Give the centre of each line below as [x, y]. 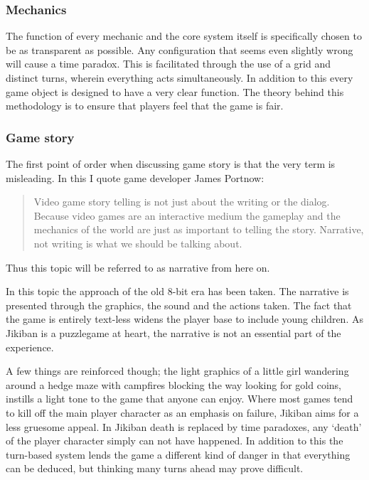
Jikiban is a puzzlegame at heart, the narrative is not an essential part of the [173, 332]
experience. [30, 347]
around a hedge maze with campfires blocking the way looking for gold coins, [173, 384]
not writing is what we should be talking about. [138, 243]
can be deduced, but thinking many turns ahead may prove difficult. [155, 468]
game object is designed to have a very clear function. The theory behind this [175, 91]
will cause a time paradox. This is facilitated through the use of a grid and [168, 64]
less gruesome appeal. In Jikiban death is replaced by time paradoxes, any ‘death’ [184, 426]
